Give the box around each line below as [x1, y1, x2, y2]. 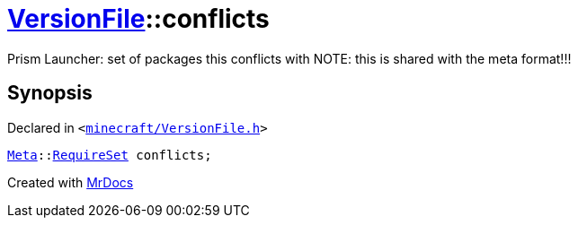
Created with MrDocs [7, 174, 134, 190]
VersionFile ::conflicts [7, 4, 270, 34]
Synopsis [7, 82, 93, 105]
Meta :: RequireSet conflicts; [7, 147, 212, 162]
